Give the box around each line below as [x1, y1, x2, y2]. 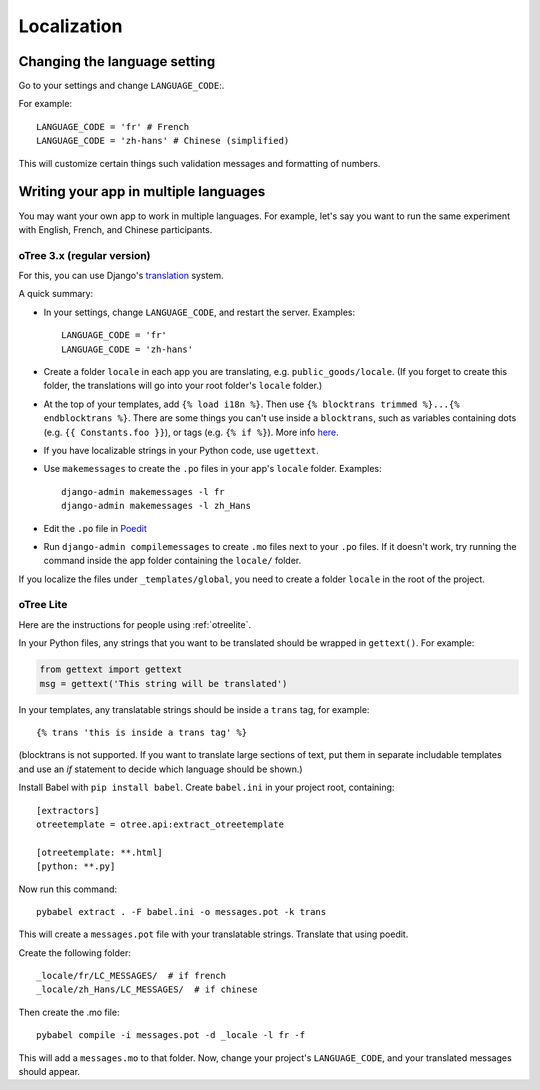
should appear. [18, 1066, 80, 1078]
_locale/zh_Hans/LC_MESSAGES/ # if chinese [36, 984, 259, 995]
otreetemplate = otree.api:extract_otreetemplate [36, 818, 285, 830]
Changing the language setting [18, 53, 216, 70]
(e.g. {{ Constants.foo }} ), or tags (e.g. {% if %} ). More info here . [43, 426, 339, 438]
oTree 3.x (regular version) [18, 248, 151, 262]
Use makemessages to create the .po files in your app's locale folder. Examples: [43, 463, 382, 475]
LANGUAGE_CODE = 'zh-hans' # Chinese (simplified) [36, 135, 290, 147]
